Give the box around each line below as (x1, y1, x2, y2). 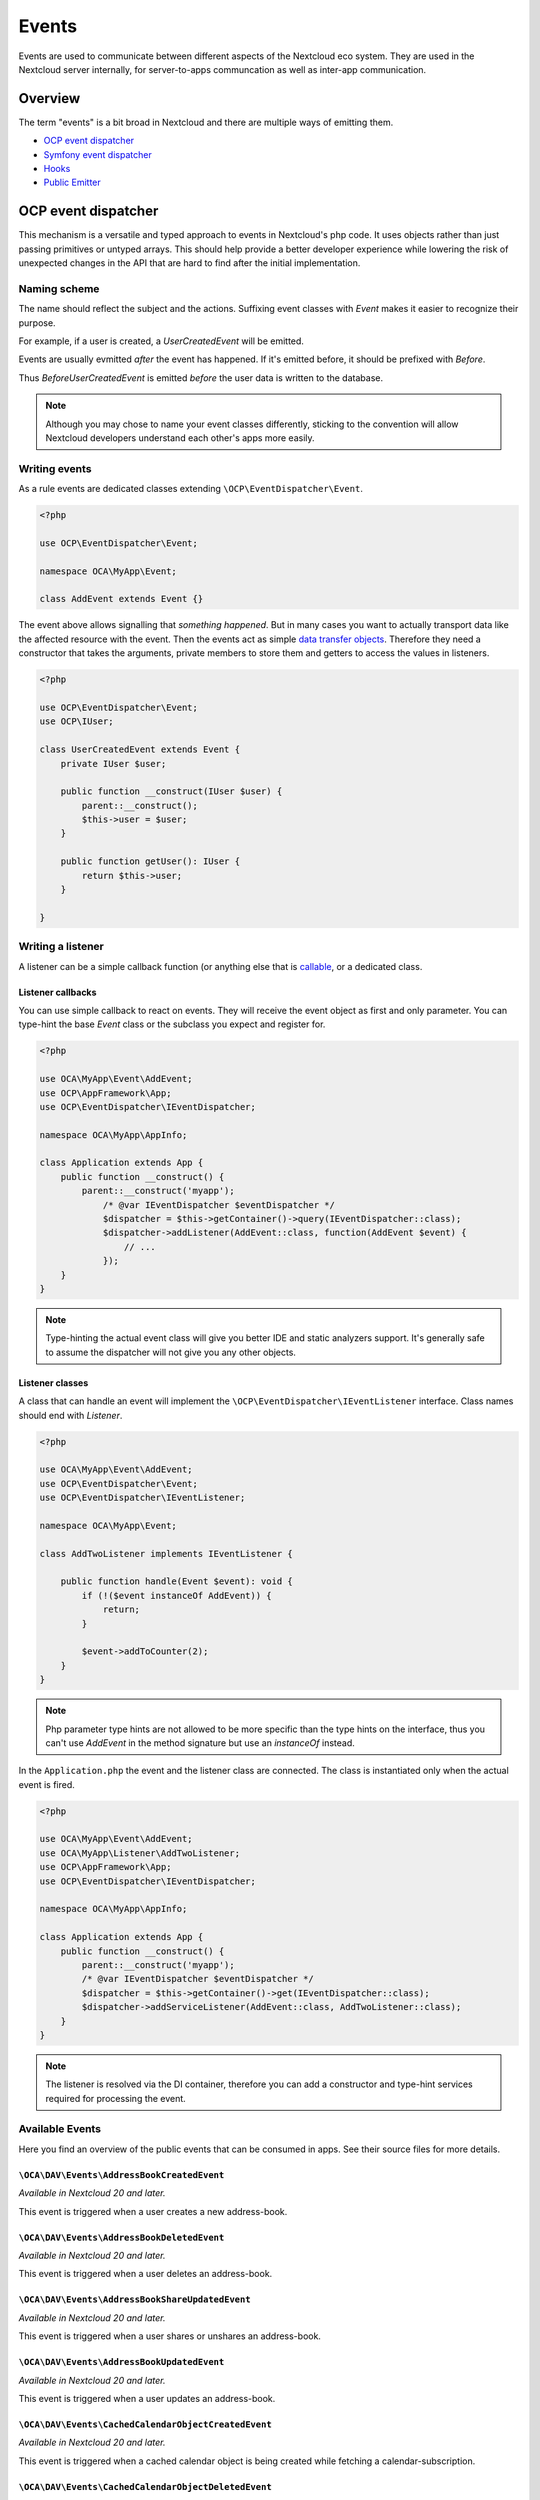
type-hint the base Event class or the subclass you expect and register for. (18, 1018, 326, 1030)
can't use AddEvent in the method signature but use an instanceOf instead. (45, 1736, 355, 1749)
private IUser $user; (60, 758, 167, 769)
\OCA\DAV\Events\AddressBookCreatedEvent (18, 2169, 225, 2180)
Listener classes (18, 1376, 89, 1389)
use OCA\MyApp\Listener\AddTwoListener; (39, 1847, 240, 1859)
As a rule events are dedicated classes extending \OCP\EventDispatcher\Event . (18, 483, 364, 495)
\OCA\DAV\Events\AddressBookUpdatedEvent (18, 2356, 225, 2368)
